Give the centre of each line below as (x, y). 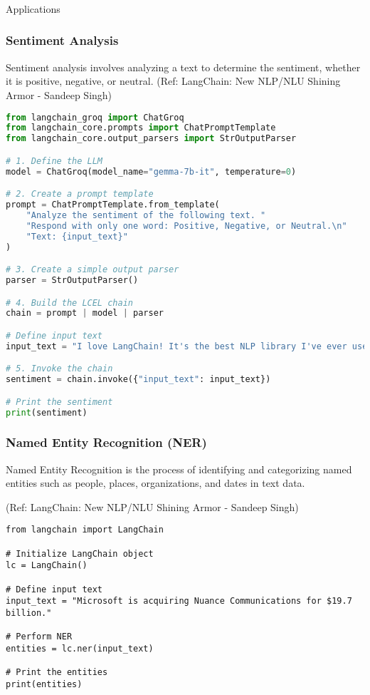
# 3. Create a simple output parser (92, 270)
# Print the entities (57, 673)
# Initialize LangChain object (80, 554)
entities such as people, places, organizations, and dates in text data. (155, 483)
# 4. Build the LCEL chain (69, 303)
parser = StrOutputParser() (72, 280)
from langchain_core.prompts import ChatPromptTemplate (141, 128)
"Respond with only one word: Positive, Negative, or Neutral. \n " (186, 226)
